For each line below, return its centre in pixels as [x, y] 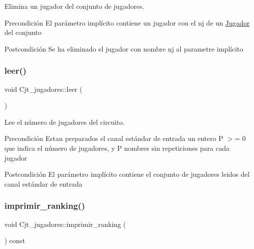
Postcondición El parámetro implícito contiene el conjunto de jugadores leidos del [127, 174]
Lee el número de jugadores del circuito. [65, 122]
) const [15, 240]
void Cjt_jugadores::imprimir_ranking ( [65, 224]
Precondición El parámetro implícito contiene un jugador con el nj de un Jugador [127, 22]
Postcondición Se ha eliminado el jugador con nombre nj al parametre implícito [124, 48]
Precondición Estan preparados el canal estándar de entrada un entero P [114, 138]
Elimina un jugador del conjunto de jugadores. [74, 6]
